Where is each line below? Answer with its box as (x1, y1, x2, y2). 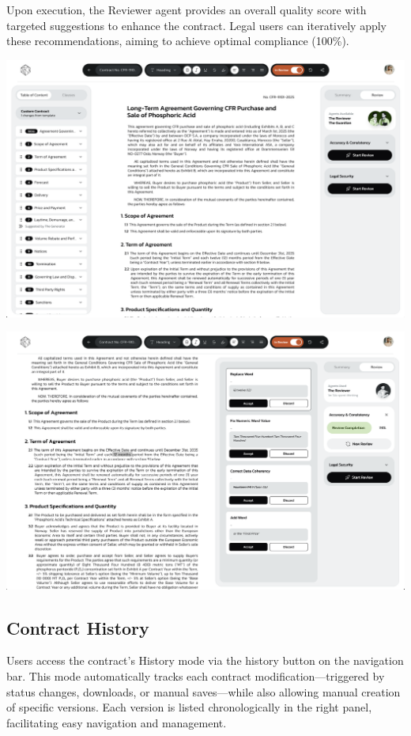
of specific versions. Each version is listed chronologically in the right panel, (6, 699, 372, 715)
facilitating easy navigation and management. (6, 714, 227, 730)
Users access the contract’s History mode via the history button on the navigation (6, 652, 404, 669)
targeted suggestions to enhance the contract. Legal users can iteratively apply (6, 17, 386, 33)
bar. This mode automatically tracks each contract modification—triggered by (6, 667, 385, 684)
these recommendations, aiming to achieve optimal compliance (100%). (6, 32, 349, 49)
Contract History (6, 615, 149, 639)
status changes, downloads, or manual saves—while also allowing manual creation (6, 683, 401, 700)
